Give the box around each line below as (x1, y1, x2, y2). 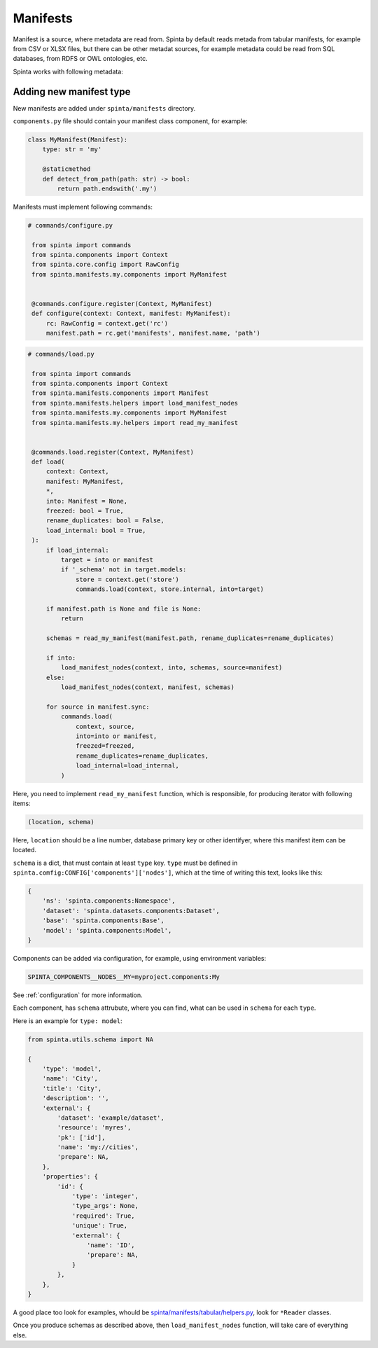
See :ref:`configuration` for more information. (13, 991, 143, 999)
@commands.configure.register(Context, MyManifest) (31, 300, 213, 308)
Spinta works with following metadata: (13, 67, 124, 76)
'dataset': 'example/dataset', (57, 1113, 164, 1122)
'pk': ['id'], (57, 1133, 106, 1141)
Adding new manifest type (13, 85, 131, 97)
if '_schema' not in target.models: (60, 566, 187, 574)
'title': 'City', (42, 1084, 102, 1092)
